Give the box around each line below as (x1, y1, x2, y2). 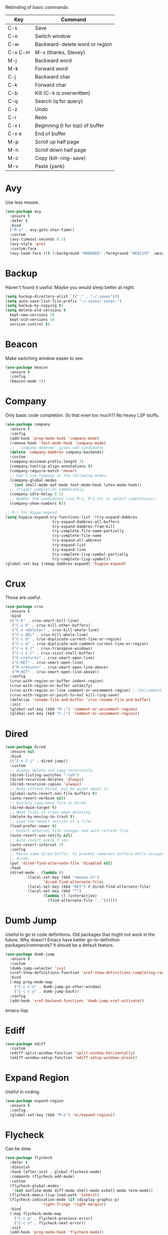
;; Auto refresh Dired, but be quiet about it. (9, 786, 111, 792)
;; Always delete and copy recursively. (9, 768, 95, 773)
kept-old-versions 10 (9, 317, 55, 322)
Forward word (34, 65, 68, 72)
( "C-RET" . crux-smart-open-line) (11, 660, 84, 665)
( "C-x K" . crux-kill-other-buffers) (11, 623, 91, 628)
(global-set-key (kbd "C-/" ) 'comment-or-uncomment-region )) (9, 711, 140, 716)
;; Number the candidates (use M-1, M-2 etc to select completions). (9, 496, 157, 502)
